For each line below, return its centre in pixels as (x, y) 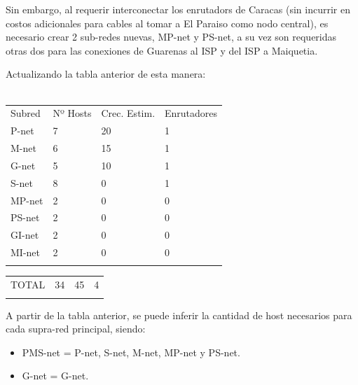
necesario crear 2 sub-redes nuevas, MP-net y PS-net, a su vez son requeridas (171, 37)
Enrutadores (191, 113)
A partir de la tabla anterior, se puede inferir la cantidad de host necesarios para (179, 315)
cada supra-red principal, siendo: (76, 329)
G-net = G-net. (55, 376)
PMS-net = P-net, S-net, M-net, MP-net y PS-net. (131, 352)
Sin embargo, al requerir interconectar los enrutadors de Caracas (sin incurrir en (178, 9)
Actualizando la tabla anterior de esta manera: (106, 74)
